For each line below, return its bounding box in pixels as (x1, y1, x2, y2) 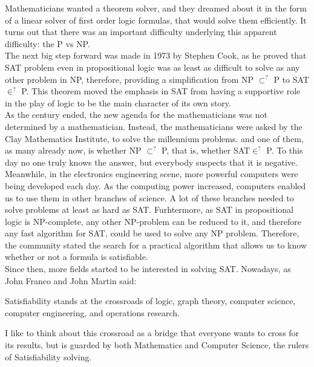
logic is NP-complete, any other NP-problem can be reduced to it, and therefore (5, 215, 301, 227)
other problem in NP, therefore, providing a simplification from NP (5, 73, 254, 85)
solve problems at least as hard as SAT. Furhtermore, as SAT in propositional (5, 203, 293, 216)
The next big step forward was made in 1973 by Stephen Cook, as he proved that (5, 49, 307, 62)
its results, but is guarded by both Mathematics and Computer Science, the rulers (5, 339, 309, 351)
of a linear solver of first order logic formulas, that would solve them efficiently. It (5, 13, 307, 26)
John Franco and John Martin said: (5, 274, 137, 287)
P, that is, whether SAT (161, 144, 250, 157)
